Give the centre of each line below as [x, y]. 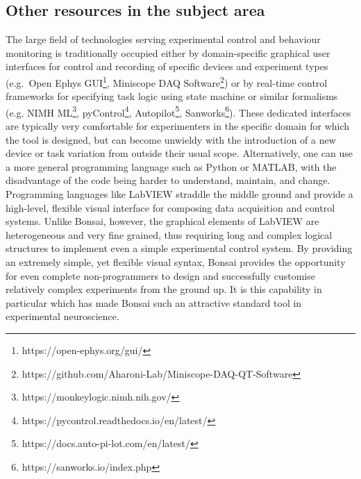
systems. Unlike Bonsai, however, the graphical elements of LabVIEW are [162, 221]
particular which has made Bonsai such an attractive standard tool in [154, 302]
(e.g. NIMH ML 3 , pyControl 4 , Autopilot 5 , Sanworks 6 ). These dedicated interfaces [178, 111]
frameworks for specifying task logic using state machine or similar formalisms [172, 96]
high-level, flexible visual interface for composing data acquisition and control [170, 207]
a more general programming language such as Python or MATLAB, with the [171, 166]
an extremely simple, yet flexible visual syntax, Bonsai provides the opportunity [176, 262]
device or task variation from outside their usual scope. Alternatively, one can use [179, 153]
